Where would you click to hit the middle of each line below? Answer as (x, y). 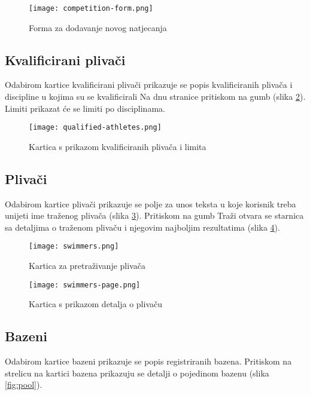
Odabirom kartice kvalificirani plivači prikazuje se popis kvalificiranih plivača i (149, 85)
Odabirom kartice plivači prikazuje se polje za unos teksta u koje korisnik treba (151, 203)
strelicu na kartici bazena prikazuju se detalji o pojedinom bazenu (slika (137, 373)
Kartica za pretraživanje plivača (87, 266)
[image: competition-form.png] (91, 8)
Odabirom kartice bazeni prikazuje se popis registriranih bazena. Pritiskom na (148, 361)
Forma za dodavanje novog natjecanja (98, 27)
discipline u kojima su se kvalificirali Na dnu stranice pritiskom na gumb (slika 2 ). (155, 97)
